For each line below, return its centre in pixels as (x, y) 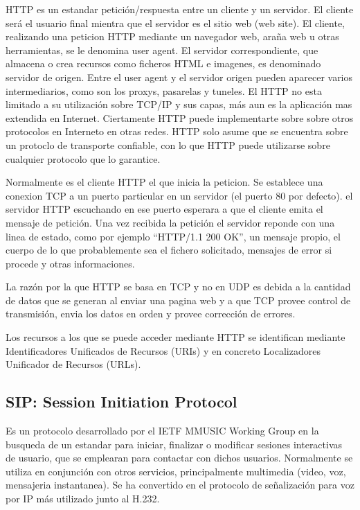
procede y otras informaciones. (70, 263)
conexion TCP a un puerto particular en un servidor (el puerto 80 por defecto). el (179, 195)
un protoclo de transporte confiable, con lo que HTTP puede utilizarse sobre (168, 144)
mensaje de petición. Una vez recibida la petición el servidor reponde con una (170, 222)
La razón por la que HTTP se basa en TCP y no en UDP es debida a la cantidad (178, 287)
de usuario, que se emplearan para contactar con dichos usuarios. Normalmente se (179, 458)
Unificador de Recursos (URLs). (73, 364)
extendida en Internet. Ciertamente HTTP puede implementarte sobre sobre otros (180, 117)
